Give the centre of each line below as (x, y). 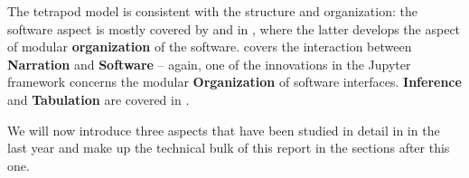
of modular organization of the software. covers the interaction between (210, 47)
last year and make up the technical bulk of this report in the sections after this (229, 148)
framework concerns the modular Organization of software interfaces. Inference (234, 82)
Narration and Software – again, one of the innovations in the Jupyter (209, 64)
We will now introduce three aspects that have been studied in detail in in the (224, 130)
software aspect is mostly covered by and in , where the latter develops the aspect (234, 28)
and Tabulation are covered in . (98, 99)
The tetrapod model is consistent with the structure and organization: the (212, 11)
